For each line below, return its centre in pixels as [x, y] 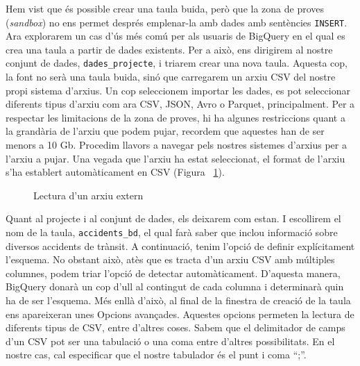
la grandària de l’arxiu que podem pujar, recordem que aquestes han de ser [165, 131]
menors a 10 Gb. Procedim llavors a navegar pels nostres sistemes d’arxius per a [176, 145]
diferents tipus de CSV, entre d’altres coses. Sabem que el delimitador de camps [175, 327]
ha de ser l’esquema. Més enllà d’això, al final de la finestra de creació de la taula [178, 300]
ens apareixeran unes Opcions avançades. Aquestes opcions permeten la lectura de [180, 314]
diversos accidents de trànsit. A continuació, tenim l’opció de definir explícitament [180, 246]
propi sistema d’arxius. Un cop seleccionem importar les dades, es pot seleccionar [178, 90]
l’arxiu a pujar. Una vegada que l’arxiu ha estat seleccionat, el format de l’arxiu [175, 158]
